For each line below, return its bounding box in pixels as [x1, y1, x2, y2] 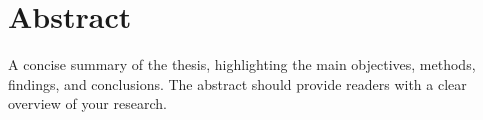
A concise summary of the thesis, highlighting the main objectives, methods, [8, 54, 476, 75]
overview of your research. [8, 93, 167, 114]
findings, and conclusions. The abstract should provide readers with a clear [8, 73, 467, 94]
